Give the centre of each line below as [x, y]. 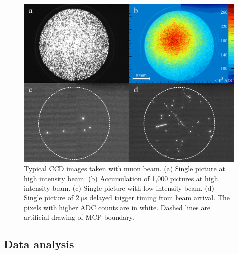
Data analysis [39, 244]
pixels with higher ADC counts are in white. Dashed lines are [117, 207]
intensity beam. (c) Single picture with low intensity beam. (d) [119, 188]
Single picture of [49, 197]
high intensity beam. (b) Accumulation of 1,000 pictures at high [121, 178]
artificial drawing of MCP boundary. [79, 217]
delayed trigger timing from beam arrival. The [159, 197]
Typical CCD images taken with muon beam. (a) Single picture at [124, 168]
